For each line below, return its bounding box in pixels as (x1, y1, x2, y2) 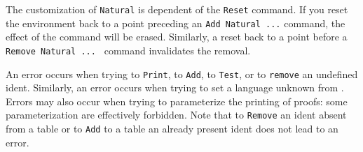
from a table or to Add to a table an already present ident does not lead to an (6, 121, 338, 136)
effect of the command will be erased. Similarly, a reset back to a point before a (6, 29, 348, 44)
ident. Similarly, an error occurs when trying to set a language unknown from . (6, 80, 344, 95)
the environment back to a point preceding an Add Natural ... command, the (6, 15, 345, 30)
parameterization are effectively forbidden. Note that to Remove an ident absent (6, 107, 347, 122)
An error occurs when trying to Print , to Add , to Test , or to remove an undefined (6, 66, 358, 81)
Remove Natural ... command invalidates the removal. (6, 43, 251, 57)
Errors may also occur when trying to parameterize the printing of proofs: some (6, 93, 348, 108)
